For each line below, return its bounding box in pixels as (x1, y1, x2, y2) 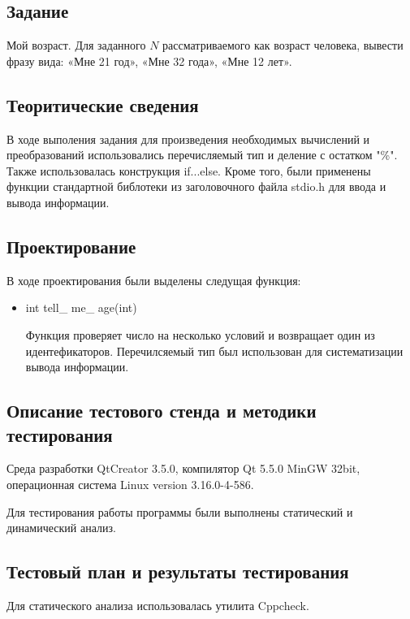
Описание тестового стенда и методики (6, 398, 317, 423)
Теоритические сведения (6, 92, 199, 117)
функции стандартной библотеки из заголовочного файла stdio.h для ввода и (6, 178, 386, 195)
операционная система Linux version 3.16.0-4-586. (6, 475, 254, 492)
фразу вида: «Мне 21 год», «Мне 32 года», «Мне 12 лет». (6, 52, 292, 69)
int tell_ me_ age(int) (25, 299, 137, 316)
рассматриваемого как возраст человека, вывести (162, 37, 404, 54)
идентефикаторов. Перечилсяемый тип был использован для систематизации (25, 342, 404, 359)
